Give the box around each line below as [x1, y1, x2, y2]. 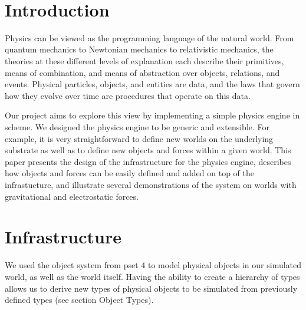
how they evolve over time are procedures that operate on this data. [5, 89, 251, 101]
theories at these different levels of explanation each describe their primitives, [5, 55, 284, 67]
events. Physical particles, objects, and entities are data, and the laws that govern [5, 78, 300, 90]
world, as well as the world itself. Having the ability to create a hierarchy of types [5, 270, 300, 282]
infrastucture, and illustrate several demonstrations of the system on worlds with [5, 179, 297, 190]
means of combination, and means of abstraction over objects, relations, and [5, 66, 280, 78]
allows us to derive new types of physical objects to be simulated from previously [5, 282, 298, 294]
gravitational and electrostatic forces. [5, 190, 139, 202]
